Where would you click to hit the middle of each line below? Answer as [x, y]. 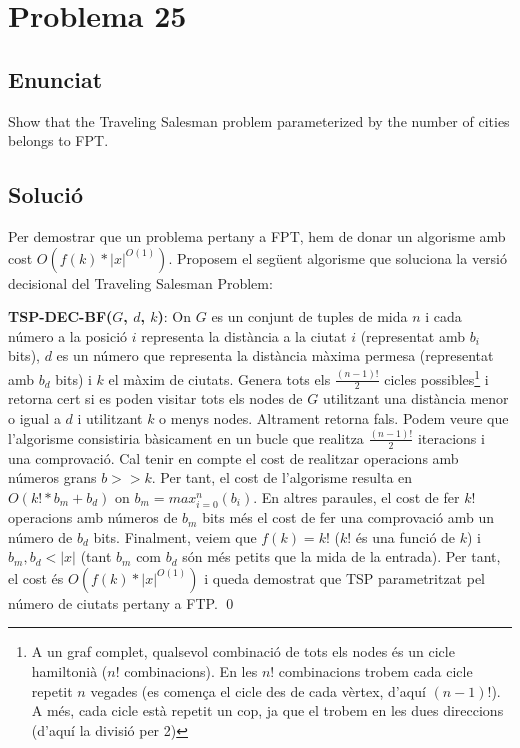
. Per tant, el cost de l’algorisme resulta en [282, 477]
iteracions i [451, 437]
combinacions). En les [191, 671]
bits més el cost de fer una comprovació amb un [348, 517]
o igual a [34, 418]
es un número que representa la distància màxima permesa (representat [275, 355]
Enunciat [55, 78]
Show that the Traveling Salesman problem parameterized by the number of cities [259, 120]
